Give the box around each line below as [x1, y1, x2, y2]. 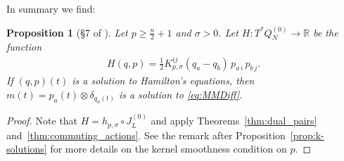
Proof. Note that [6, 113, 78, 128]
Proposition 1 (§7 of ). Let [6, 25, 128, 39]
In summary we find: [6, 1, 96, 15]
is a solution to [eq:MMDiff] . [118, 86, 243, 101]
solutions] [6, 141, 47, 156]
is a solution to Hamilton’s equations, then [72, 73, 255, 88]
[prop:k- [290, 127, 324, 142]
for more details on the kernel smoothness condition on [50, 141, 287, 156]
